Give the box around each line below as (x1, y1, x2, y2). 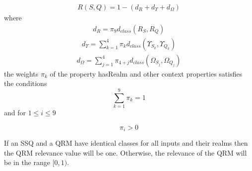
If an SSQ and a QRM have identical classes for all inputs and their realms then (4, 138, 248, 148)
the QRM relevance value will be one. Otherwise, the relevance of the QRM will (4, 147, 247, 158)
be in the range (4, 157, 50, 168)
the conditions (4, 78, 47, 88)
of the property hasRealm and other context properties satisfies (50, 68, 243, 79)
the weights (4, 68, 39, 79)
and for (4, 107, 26, 118)
